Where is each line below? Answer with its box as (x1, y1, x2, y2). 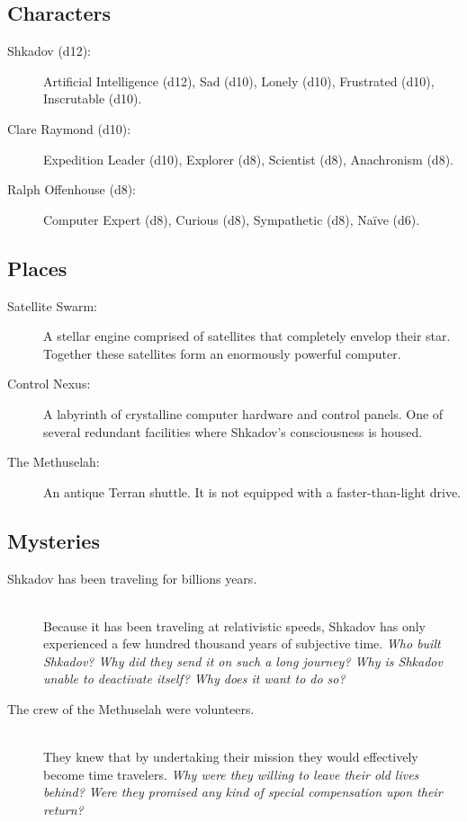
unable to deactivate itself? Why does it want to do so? (43, 669, 346, 688)
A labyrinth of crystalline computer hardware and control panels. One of (43, 404, 444, 423)
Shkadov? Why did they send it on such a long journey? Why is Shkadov (43, 651, 443, 670)
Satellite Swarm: (7, 296, 97, 315)
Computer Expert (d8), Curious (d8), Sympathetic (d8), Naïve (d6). (43, 210, 420, 228)
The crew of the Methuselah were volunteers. (7, 700, 255, 719)
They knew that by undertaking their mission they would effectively (43, 747, 418, 766)
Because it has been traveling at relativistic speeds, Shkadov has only (43, 616, 426, 635)
